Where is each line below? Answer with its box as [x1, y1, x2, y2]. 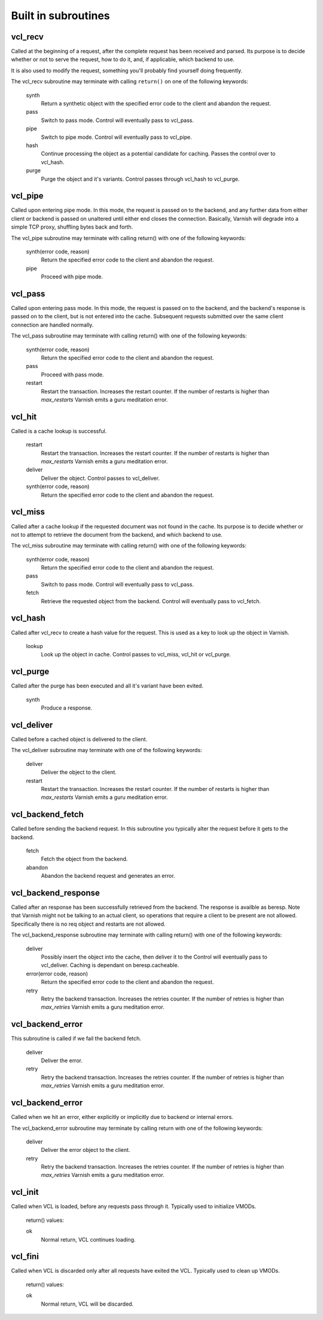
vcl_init [11, 1187, 39, 1197]
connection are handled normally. [11, 321, 94, 329]
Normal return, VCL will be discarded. [41, 1300, 134, 1307]
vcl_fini [11, 1251, 39, 1262]
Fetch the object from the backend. [41, 856, 128, 863]
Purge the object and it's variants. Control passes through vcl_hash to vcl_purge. [41, 175, 240, 183]
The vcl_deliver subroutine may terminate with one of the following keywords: [11, 747, 203, 754]
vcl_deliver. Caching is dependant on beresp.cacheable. [41, 962, 179, 969]
